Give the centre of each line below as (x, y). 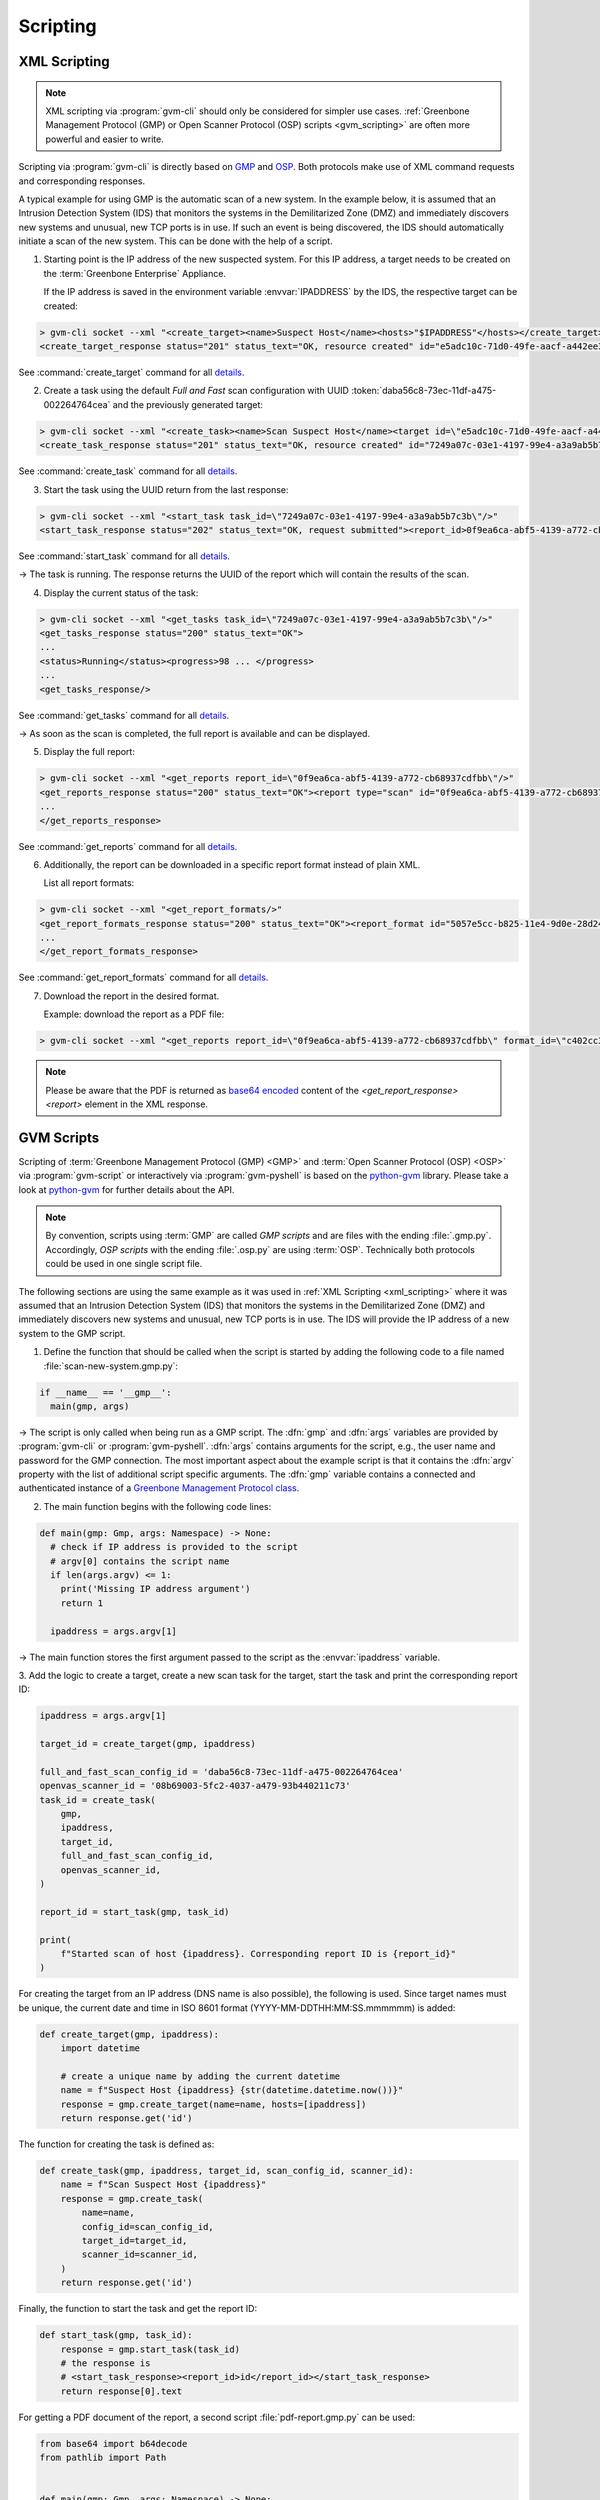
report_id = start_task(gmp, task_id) (134, 1911)
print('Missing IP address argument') (155, 1589)
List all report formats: (89, 883)
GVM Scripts (59, 1137)
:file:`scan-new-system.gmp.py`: (111, 1366)
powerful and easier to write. (104, 139)
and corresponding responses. (81, 181)
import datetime (100, 2048)
